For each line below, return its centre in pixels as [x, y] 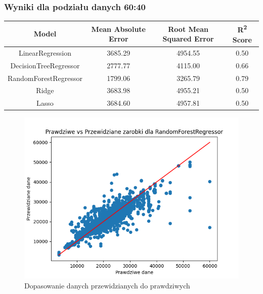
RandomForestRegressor [45, 78]
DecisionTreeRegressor [45, 65]
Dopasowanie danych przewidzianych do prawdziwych [107, 285]
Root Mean [188, 29]
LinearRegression [45, 52]
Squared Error [188, 39]
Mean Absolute [118, 29]
